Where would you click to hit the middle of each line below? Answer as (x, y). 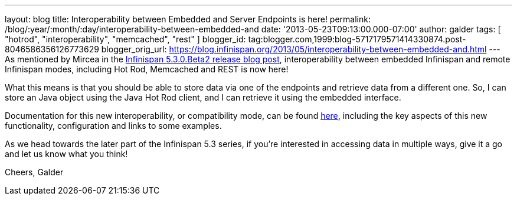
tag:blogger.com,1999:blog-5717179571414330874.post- (357, 39)
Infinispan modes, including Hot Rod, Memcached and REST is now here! (147, 69)
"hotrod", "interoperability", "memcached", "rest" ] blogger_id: (125, 39)
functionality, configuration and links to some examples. (113, 126)
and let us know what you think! (66, 154)
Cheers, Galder (34, 172)
